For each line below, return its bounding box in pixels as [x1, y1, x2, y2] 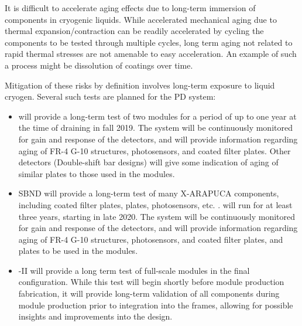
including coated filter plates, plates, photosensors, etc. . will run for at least [18, 198, 293, 210]
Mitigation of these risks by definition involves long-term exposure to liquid [5, 79, 275, 91]
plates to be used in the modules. [18, 244, 138, 257]
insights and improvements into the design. [18, 310, 173, 322]
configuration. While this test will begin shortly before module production [18, 276, 284, 288]
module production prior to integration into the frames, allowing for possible [18, 298, 293, 311]
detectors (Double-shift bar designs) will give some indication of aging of [18, 156, 279, 168]
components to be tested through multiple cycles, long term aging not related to [5, 36, 293, 48]
